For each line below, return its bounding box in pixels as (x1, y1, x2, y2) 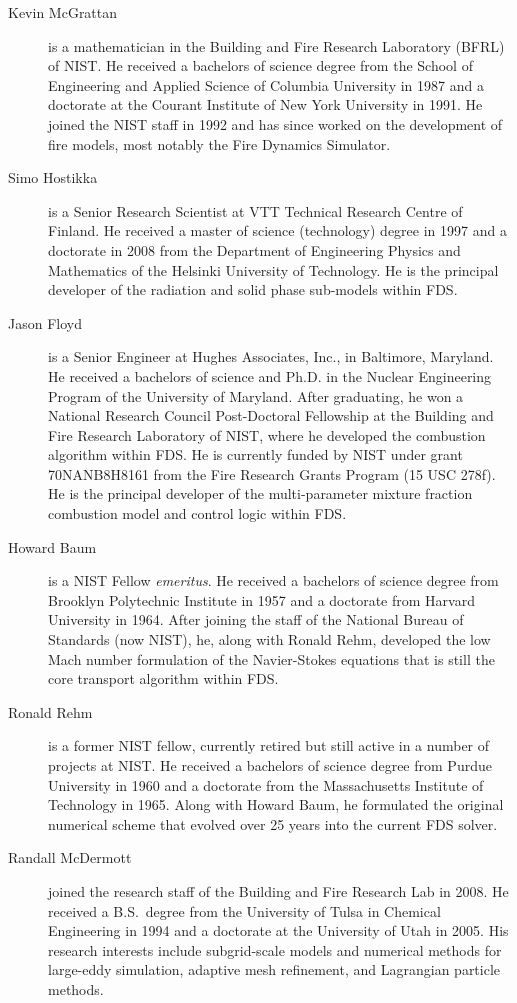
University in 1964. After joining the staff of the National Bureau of (48, 609, 464, 630)
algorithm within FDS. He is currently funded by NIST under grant (48, 444, 463, 465)
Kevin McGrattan (8, 2, 118, 22)
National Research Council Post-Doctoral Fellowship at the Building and (48, 405, 494, 426)
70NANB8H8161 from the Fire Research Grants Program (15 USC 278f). (48, 463, 496, 484)
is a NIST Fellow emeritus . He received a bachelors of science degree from (48, 570, 499, 591)
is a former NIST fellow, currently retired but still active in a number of (48, 735, 490, 756)
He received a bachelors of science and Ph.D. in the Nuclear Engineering (48, 365, 492, 386)
